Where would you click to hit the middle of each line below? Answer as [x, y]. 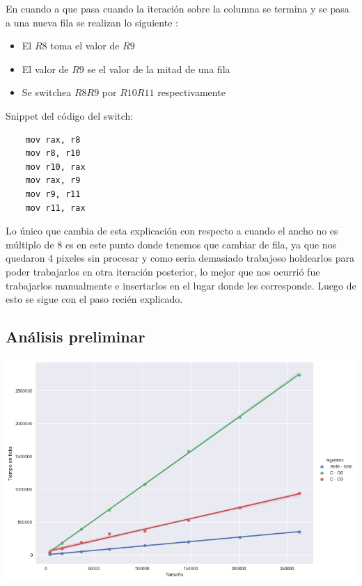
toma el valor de [85, 46]
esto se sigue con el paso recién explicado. [94, 299]
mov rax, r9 [53, 181]
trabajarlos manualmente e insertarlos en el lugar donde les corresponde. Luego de [181, 285]
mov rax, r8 [53, 140]
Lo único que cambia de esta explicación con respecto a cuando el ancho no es [172, 231]
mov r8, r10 [53, 153]
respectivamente [191, 92]
